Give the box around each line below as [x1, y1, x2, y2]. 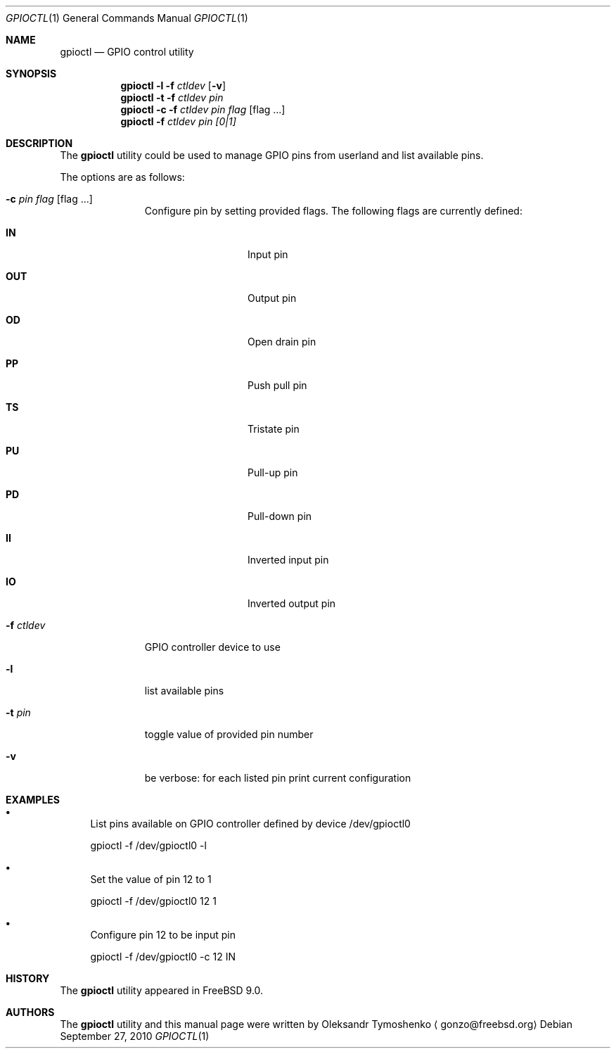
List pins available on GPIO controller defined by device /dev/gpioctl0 [90, 818, 411, 830]
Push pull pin [248, 379, 307, 391]
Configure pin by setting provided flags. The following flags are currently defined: [144, 205, 522, 217]
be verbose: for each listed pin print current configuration [144, 772, 411, 784]
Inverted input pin [248, 554, 329, 566]
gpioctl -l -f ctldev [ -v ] [120, 80, 226, 91]
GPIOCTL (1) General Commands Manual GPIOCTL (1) [6, 12, 248, 24]
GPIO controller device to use [144, 641, 281, 653]
